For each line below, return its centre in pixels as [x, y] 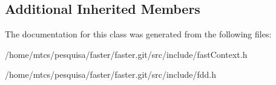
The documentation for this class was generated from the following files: [138, 34]
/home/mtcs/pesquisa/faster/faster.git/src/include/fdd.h [111, 74]
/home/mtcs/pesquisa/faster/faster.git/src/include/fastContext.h [126, 54]
